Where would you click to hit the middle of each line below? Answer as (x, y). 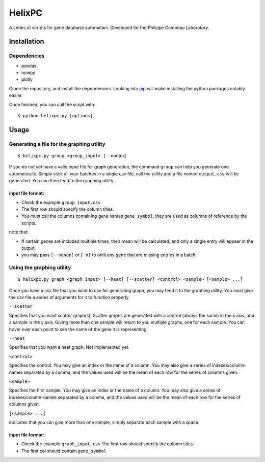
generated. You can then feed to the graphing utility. (62, 181)
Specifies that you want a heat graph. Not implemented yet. (69, 347)
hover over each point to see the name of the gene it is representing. (79, 329)
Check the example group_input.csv (61, 202)
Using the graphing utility (40, 267)
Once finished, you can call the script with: (52, 104)
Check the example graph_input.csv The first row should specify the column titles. (108, 444)
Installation (26, 42)
